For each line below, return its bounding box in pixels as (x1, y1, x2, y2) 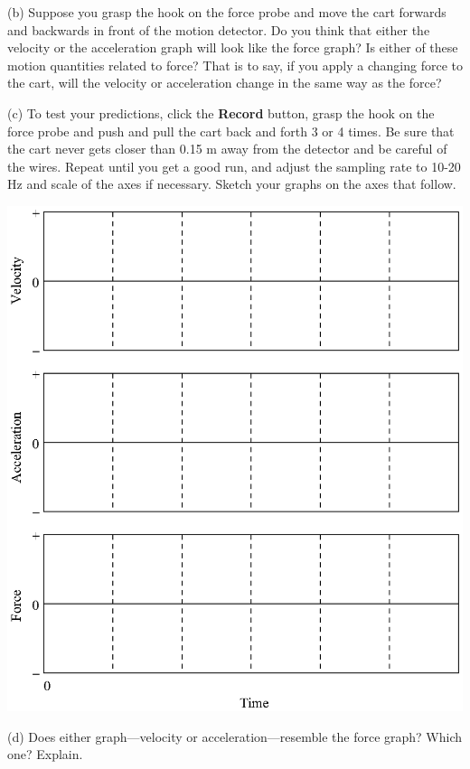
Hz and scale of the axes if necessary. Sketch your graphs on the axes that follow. (7, 174, 456, 193)
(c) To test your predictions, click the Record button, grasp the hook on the (7, 103, 435, 122)
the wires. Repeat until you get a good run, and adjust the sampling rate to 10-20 (7, 156, 461, 175)
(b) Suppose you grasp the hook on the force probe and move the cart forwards (7, 3, 446, 21)
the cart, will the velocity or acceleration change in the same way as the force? (7, 73, 442, 92)
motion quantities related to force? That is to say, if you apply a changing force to (7, 55, 463, 74)
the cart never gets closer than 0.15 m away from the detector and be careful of (7, 139, 447, 158)
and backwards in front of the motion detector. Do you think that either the (7, 20, 430, 39)
